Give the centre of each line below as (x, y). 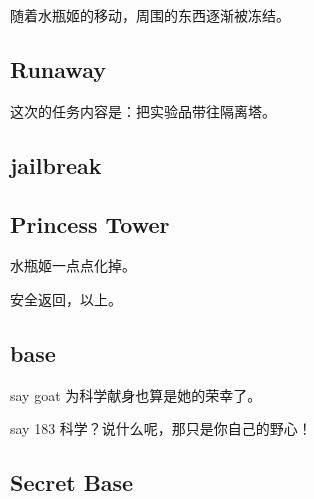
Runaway (58, 68)
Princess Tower (90, 223)
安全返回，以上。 (66, 298)
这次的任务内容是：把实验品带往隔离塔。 (143, 110)
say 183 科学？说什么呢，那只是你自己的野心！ (161, 428)
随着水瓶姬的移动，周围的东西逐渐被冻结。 (150, 15)
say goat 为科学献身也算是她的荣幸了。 (136, 394)
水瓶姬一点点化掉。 (73, 265)
